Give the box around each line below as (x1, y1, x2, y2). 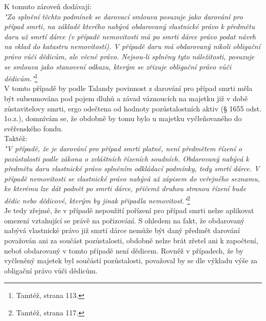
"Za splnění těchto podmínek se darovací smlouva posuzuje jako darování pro (4, 11, 243, 21)
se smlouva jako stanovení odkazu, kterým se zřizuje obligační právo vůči (4, 61, 231, 72)
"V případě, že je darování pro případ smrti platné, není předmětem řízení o (4, 143, 242, 153)
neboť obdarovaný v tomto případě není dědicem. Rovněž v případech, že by (4, 245, 243, 256)
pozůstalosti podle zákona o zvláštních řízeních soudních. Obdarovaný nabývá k (4, 153, 249, 164)
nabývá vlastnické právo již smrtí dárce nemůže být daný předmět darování (4, 225, 240, 236)
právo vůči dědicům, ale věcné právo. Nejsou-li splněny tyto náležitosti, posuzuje (4, 51, 255, 61)
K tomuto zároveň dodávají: (4, 1, 92, 11)
